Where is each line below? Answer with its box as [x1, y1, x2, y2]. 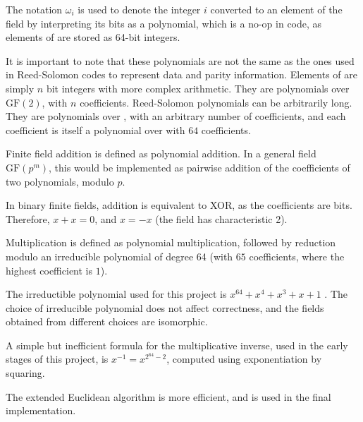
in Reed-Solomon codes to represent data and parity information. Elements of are [6, 67, 357, 82]
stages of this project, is [6, 351, 109, 366]
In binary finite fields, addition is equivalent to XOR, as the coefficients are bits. [6, 198, 352, 212]
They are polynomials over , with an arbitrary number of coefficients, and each [6, 109, 346, 123]
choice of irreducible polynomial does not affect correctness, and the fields [6, 300, 324, 315]
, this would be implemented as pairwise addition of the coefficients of [49, 159, 350, 174]
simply [6, 80, 35, 95]
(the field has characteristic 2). [155, 211, 288, 226]
